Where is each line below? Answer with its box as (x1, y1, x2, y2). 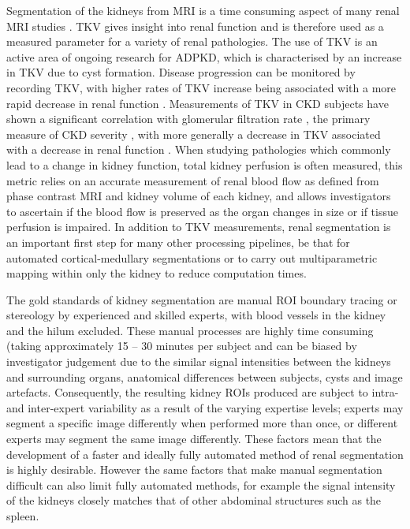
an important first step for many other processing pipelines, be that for (6, 233, 350, 250)
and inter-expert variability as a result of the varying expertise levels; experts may (6, 399, 404, 415)
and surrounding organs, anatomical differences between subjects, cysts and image (6, 368, 403, 385)
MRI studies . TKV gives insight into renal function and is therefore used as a (6, 17, 384, 34)
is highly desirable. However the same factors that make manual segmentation (6, 461, 382, 478)
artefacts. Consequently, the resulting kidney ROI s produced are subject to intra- (6, 384, 399, 400)
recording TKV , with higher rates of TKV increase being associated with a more (6, 79, 397, 95)
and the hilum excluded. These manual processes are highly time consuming (6, 322, 374, 338)
